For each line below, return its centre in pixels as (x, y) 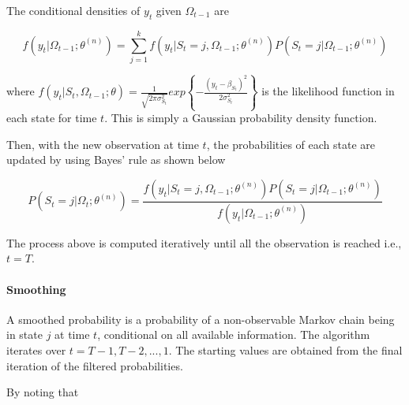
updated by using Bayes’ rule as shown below (116, 160)
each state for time (52, 118)
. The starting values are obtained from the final (285, 350)
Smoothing (36, 289)
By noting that (43, 392)
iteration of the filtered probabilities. (95, 365)
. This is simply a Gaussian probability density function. (241, 118)
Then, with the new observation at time (103, 144)
